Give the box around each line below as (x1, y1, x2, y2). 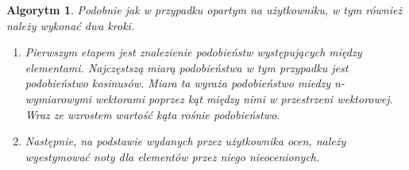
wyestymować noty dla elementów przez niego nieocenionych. (25, 148, 320, 164)
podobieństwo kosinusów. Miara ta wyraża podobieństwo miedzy (25, 75, 331, 91)
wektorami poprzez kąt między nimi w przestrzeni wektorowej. (95, 90, 393, 106)
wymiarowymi (25, 90, 91, 106)
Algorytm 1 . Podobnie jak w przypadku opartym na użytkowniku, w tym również (6, 2, 403, 17)
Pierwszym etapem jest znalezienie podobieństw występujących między (25, 44, 362, 60)
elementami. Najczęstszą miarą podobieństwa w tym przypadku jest (25, 59, 349, 75)
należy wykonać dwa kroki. (6, 17, 135, 33)
